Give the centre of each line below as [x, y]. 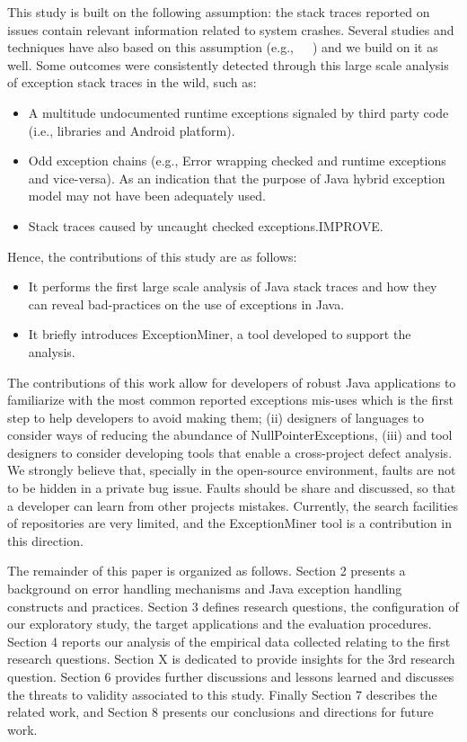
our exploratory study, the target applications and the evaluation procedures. [220, 624]
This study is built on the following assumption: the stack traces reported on [219, 12]
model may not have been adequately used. [147, 196]
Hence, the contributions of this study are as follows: [152, 256]
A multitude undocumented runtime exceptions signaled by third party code [238, 112]
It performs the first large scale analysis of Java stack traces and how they [233, 286]
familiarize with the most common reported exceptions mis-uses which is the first [230, 400]
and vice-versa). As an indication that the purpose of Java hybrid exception [237, 178]
